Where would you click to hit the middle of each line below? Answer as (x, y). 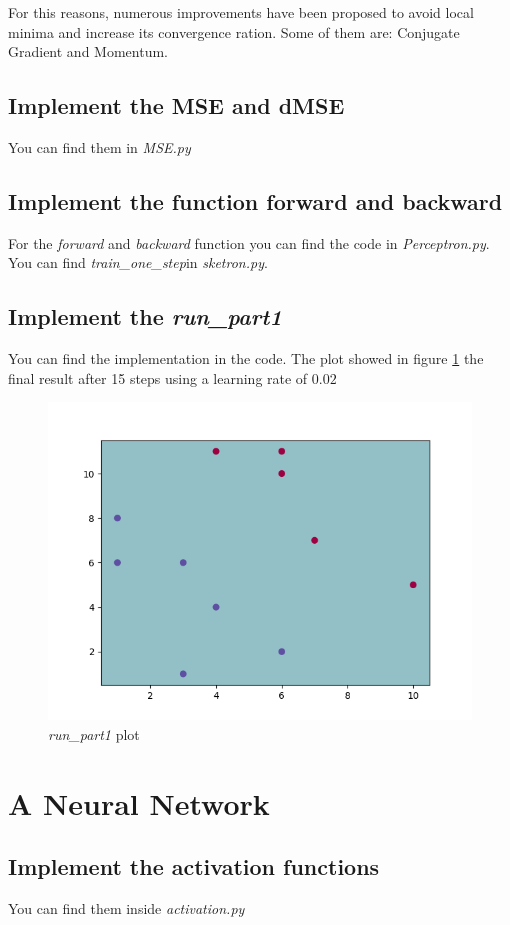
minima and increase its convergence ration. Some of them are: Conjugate (234, 31)
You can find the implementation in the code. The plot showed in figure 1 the (246, 358)
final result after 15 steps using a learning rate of (158, 377)
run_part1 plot (94, 733)
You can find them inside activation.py (126, 908)
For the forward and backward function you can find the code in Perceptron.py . (249, 242)
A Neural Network (139, 802)
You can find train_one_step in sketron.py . (138, 262)
